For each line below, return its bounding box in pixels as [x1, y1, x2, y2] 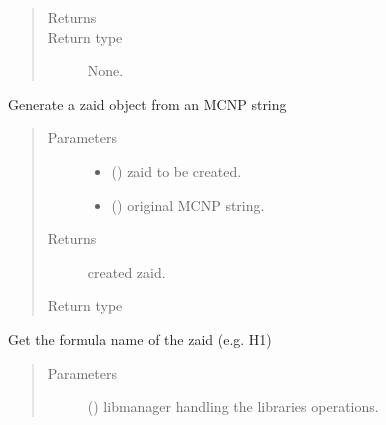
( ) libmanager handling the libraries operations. [87, 396, 379, 417]
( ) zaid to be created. [111, 160, 242, 181]
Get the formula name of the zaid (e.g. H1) [8, 328, 272, 349]
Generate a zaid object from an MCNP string [8, 93, 287, 114]
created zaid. [87, 261, 166, 282]
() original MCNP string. [111, 194, 265, 215]
